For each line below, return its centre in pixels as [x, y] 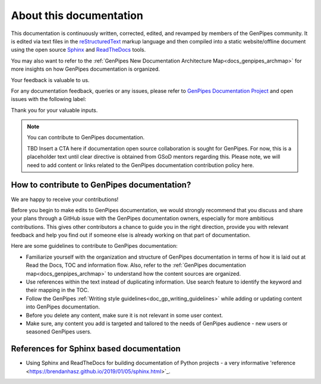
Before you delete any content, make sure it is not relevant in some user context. [124, 315]
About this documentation [77, 15]
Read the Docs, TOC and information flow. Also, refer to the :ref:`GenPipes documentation [136, 265]
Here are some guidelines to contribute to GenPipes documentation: [94, 246]
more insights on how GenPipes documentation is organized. [86, 69]
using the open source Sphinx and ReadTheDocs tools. [78, 50]
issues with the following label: [48, 99]
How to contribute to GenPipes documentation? [101, 185]
